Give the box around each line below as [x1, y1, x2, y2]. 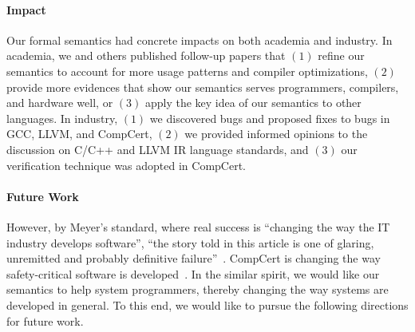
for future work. [6, 312, 84, 329]
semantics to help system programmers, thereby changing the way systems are [6, 281, 389, 298]
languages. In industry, [6, 109, 118, 126]
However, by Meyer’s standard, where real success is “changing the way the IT [6, 218, 390, 235]
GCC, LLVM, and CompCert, [6, 125, 152, 142]
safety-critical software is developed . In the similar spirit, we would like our [6, 265, 380, 282]
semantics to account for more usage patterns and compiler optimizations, [6, 62, 368, 79]
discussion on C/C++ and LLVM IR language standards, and [6, 140, 309, 157]
